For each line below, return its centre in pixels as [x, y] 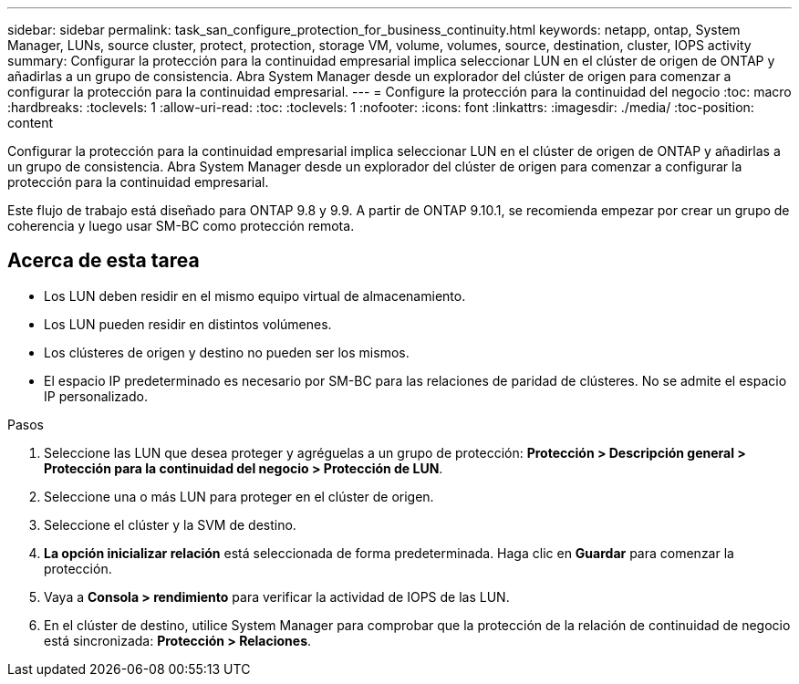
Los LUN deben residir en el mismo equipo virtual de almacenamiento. [255, 295]
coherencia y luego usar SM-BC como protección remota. [181, 226]
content [31, 123]
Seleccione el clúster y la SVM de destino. [170, 524]
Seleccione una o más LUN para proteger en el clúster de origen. [239, 496]
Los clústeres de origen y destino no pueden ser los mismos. [227, 352]
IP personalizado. [96, 396]
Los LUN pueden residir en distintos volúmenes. [188, 324]
